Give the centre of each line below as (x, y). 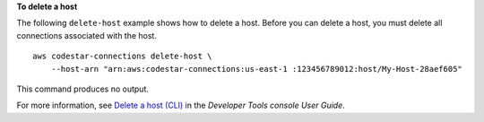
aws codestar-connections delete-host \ (122, 57)
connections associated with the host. (86, 35)
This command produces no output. (83, 89)
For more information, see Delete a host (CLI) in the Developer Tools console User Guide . (181, 105)
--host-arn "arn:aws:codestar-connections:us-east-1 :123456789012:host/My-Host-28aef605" (257, 69)
